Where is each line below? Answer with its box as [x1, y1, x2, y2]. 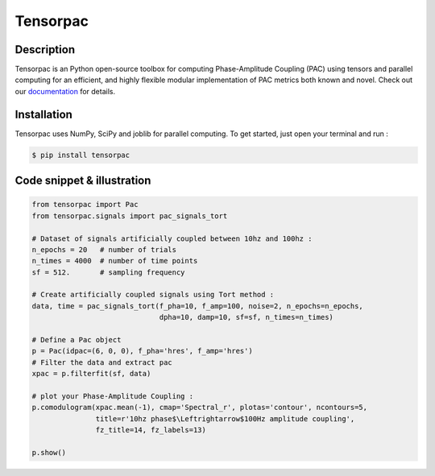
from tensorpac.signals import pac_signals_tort [31, 211, 228, 221]
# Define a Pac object [31, 335, 122, 345]
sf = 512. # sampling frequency [31, 267, 185, 277]
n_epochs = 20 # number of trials [31, 245, 177, 254]
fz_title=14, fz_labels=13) [95, 425, 207, 435]
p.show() [31, 448, 67, 457]
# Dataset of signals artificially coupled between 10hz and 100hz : [31, 234, 313, 243]
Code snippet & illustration [14, 174, 151, 188]
